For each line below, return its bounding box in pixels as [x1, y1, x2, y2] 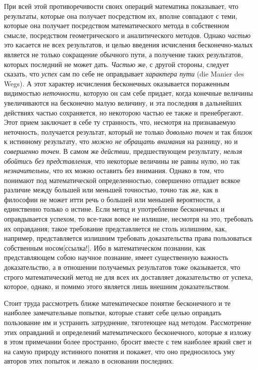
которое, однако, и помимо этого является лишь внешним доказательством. [4, 281, 230, 292]
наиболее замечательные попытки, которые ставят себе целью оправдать [4, 307, 221, 318]
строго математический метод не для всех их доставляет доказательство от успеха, [4, 271, 253, 282]
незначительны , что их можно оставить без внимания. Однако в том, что [4, 165, 224, 176]
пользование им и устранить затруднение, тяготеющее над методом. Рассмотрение [4, 317, 252, 327]
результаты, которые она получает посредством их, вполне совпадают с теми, [4, 10, 238, 21]
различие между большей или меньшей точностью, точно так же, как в [4, 184, 218, 195]
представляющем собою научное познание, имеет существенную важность [4, 252, 228, 262]
